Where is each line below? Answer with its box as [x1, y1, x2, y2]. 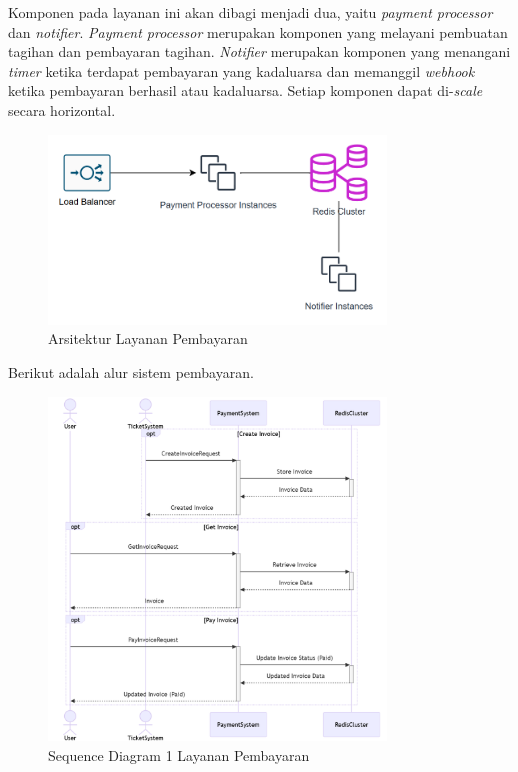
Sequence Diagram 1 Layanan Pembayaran [48, 744, 310, 765]
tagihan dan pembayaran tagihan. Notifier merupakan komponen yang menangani [8, 41, 511, 62]
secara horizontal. [8, 99, 116, 120]
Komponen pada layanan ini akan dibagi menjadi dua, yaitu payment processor [8, 2, 493, 22]
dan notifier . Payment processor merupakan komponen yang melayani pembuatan [8, 21, 508, 42]
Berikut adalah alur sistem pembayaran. [8, 361, 254, 382]
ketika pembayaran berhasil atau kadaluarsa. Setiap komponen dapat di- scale [8, 80, 483, 101]
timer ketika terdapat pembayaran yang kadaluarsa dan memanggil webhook [8, 60, 475, 81]
